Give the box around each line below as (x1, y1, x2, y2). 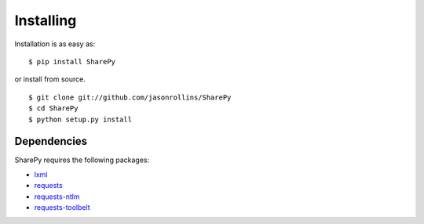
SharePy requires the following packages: (14, 155, 150, 164)
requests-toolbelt (34, 202, 90, 211)
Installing (14, 12, 77, 29)
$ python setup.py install (28, 114, 133, 124)
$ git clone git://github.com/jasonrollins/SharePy (28, 92, 232, 102)
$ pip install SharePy (28, 57, 116, 66)
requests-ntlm (34, 192, 80, 201)
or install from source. (14, 74, 86, 84)
